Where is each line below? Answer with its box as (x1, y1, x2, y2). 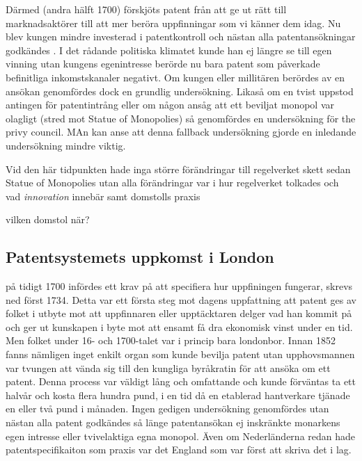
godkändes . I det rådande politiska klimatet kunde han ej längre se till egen (6, 42, 332, 57)
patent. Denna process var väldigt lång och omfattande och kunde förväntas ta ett (6, 374, 356, 389)
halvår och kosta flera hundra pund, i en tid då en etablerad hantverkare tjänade (6, 387, 350, 402)
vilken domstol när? (6, 212, 90, 227)
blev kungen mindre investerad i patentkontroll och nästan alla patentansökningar (6, 29, 356, 44)
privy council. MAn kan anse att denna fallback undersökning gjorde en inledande (6, 124, 356, 139)
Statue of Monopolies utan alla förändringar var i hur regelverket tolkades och (6, 175, 339, 190)
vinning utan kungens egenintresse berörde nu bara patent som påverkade (6, 56, 320, 71)
